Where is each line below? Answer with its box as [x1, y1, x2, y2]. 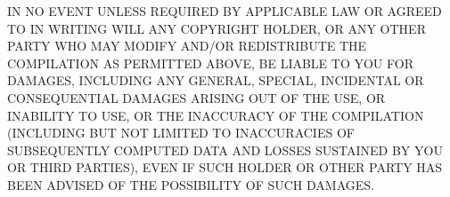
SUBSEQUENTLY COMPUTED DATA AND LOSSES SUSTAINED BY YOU [7, 140, 443, 159]
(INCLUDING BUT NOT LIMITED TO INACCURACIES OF [7, 123, 355, 142]
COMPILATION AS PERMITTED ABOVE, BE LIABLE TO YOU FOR [7, 53, 413, 72]
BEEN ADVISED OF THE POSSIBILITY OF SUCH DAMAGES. [7, 175, 374, 193]
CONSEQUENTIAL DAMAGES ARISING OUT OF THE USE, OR [7, 88, 386, 106]
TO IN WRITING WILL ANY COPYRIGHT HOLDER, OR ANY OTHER [7, 19, 426, 37]
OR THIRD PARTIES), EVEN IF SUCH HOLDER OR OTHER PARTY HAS [7, 158, 443, 177]
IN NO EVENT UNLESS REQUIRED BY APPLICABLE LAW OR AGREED [7, 2, 442, 20]
